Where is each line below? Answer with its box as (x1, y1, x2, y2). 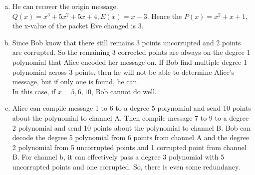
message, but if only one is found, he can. (12, 76, 139, 87)
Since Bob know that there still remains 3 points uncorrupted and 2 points (12, 37, 241, 47)
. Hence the (147, 10, 182, 21)
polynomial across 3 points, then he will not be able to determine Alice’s (12, 66, 235, 77)
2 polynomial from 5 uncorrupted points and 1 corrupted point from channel (12, 142, 247, 152)
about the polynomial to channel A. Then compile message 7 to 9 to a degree (12, 112, 249, 123)
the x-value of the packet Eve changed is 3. (12, 20, 144, 31)
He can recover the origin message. (12, 1, 118, 11)
